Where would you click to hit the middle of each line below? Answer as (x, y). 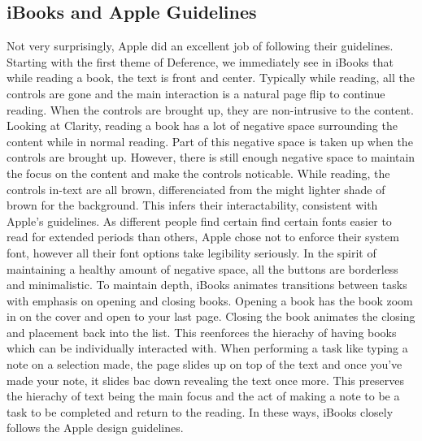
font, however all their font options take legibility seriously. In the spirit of (191, 252)
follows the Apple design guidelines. (95, 428)
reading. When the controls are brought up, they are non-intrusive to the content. (210, 109)
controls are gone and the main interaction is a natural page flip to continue (196, 93)
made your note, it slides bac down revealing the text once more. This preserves (205, 380)
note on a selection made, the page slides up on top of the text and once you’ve (204, 364)
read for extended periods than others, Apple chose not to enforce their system (203, 237)
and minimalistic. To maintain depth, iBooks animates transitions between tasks (207, 285)
